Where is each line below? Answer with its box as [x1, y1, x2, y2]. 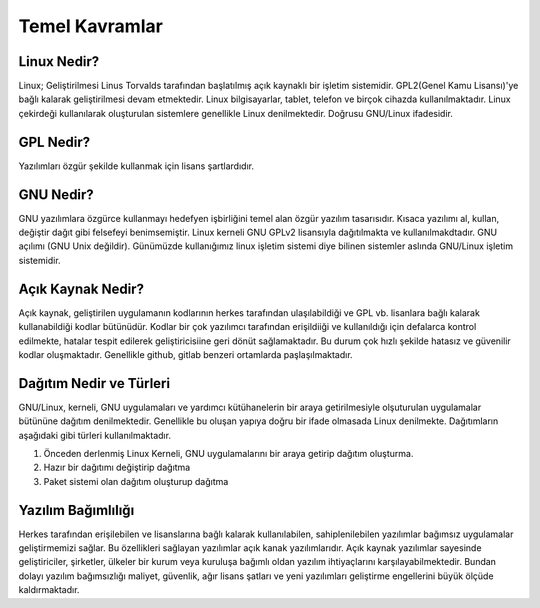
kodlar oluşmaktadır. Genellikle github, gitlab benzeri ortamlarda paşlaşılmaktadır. [18, 348, 354, 360]
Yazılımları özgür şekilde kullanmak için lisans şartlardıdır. [18, 160, 255, 172]
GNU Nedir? [18, 186, 94, 203]
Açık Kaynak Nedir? [18, 280, 145, 297]
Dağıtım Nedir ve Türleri [18, 375, 170, 392]
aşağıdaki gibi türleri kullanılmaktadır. [18, 429, 172, 441]
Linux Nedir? [18, 53, 100, 70]
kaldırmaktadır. [18, 584, 80, 596]
